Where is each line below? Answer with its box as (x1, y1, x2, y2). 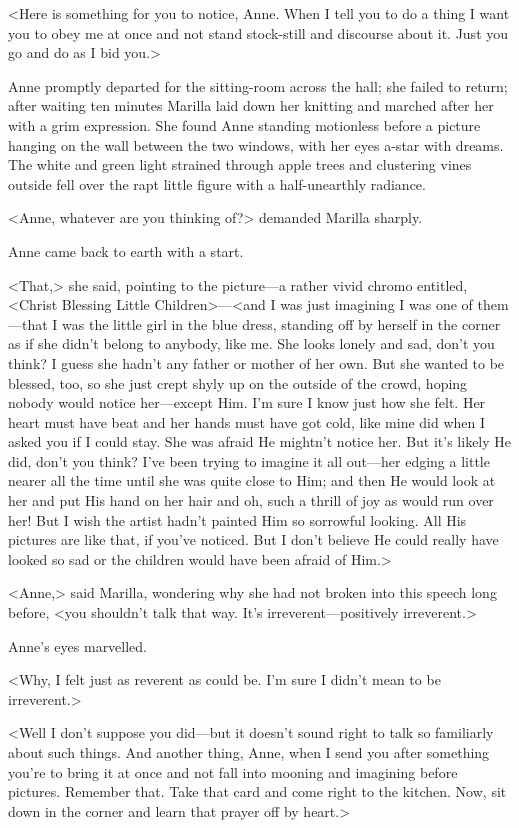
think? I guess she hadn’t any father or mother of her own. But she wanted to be (8, 352, 505, 373)
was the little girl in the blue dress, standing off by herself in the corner (62, 313, 501, 334)
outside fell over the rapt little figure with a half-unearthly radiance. (8, 173, 426, 194)
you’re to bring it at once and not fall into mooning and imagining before (8, 761, 458, 782)
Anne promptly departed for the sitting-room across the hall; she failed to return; (8, 75, 508, 96)
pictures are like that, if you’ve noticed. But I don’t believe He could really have (8, 529, 499, 550)
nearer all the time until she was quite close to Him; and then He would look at (8, 470, 496, 491)
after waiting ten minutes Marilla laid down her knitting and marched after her (8, 95, 494, 116)
